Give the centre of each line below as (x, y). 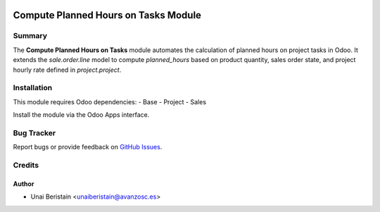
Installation (33, 88)
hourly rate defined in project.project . (67, 70)
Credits (26, 165)
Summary (30, 36)
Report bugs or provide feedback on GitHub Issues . (88, 147)
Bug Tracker (34, 132)
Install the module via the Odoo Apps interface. (81, 115)
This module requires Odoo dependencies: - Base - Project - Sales (110, 101)
